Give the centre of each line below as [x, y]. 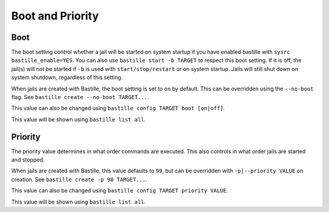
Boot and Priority [55, 16]
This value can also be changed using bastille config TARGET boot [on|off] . [118, 108]
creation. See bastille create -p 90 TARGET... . [79, 179]
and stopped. [28, 160]
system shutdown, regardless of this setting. [67, 77]
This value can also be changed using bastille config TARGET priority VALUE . [120, 191]
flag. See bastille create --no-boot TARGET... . [80, 97]
